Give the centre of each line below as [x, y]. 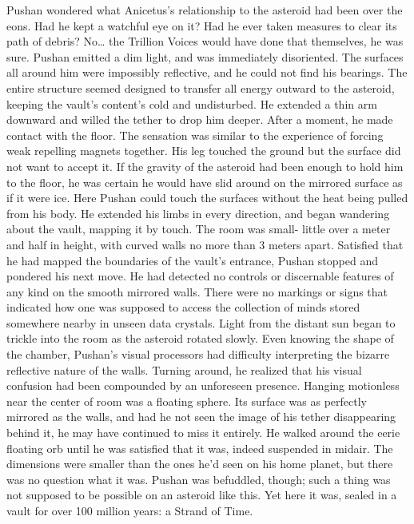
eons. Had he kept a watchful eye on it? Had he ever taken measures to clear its [202, 25]
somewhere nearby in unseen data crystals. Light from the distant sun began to [201, 322]
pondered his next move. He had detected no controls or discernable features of [200, 276]
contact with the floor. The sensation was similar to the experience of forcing [195, 135]
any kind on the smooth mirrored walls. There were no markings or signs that [197, 291]
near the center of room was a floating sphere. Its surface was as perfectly [187, 401]
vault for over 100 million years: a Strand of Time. [130, 510]
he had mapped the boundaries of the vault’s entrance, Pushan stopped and [192, 260]
